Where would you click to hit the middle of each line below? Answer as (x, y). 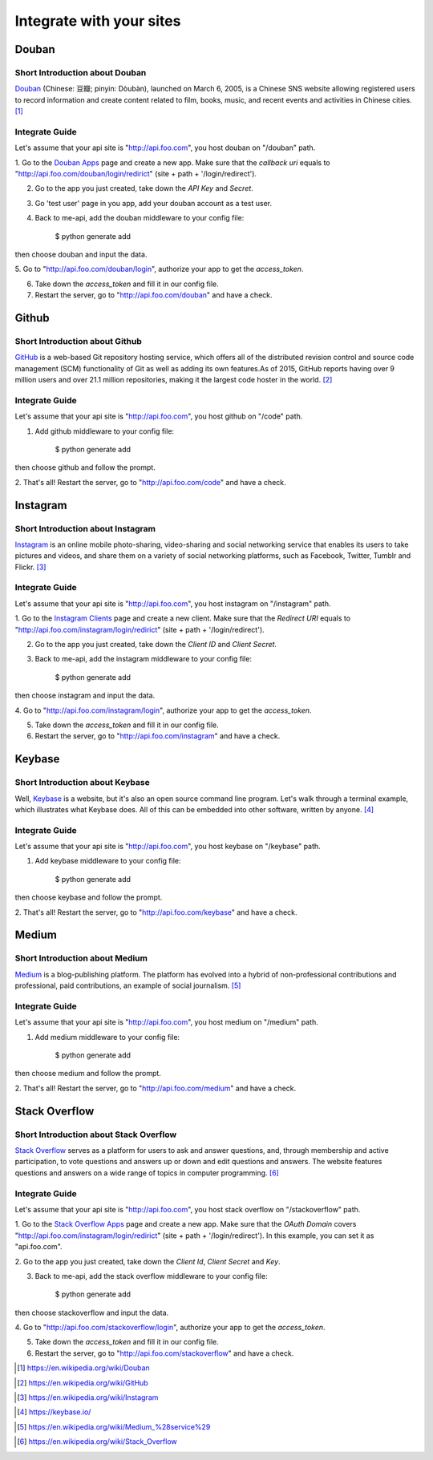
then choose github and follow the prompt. (85, 467)
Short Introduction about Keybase (82, 783)
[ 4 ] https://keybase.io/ (54, 1412)
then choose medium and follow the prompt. (88, 1074)
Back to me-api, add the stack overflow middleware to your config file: (151, 1276)
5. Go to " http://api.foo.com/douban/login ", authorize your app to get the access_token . (159, 269)
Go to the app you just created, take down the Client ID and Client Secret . (156, 645)
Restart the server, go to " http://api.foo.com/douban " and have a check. (154, 295)
